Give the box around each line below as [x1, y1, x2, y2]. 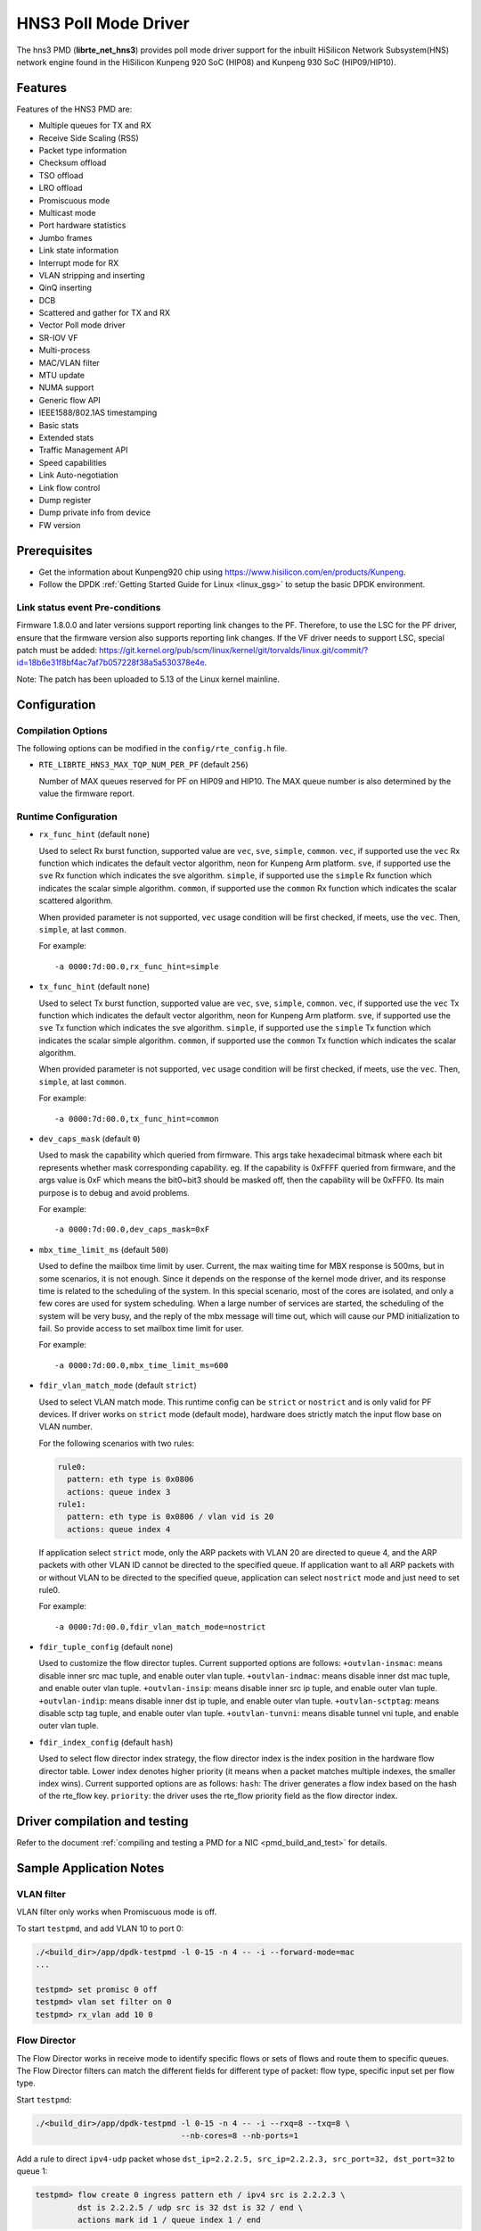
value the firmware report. [38, 788, 135, 799]
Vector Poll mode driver [38, 319, 126, 330]
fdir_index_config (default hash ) [38, 1737, 174, 1747]
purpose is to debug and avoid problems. [38, 1187, 191, 1198]
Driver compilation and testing [16, 1814, 189, 1829]
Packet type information [38, 145, 127, 156]
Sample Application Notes [16, 1861, 165, 1876]
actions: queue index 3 [67, 1487, 171, 1497]
